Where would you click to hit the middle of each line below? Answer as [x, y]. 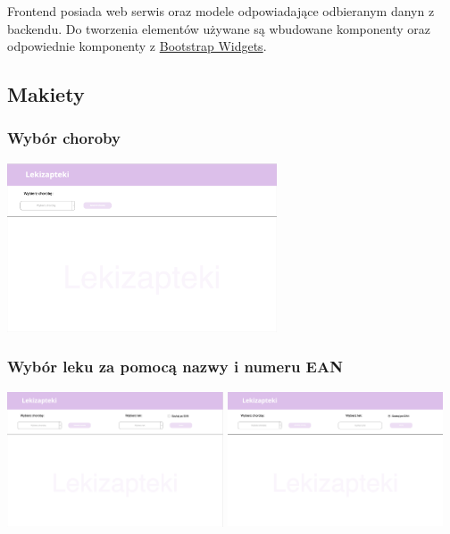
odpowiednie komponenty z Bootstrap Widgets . [137, 46]
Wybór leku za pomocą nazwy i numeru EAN [175, 367]
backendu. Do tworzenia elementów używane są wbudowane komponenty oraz [219, 28]
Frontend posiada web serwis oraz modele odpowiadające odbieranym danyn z [221, 11]
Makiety [46, 94]
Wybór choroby [64, 138]
